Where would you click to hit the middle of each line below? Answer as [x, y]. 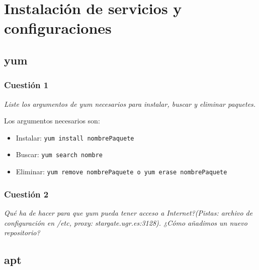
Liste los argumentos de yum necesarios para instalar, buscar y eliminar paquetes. [130, 104]
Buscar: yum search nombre [59, 154]
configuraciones [58, 28]
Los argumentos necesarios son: [52, 121]
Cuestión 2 [26, 194]
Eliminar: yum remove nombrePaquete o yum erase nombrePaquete [121, 172]
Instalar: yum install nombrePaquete [75, 137]
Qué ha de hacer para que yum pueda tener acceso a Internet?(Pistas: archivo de [128, 212]
